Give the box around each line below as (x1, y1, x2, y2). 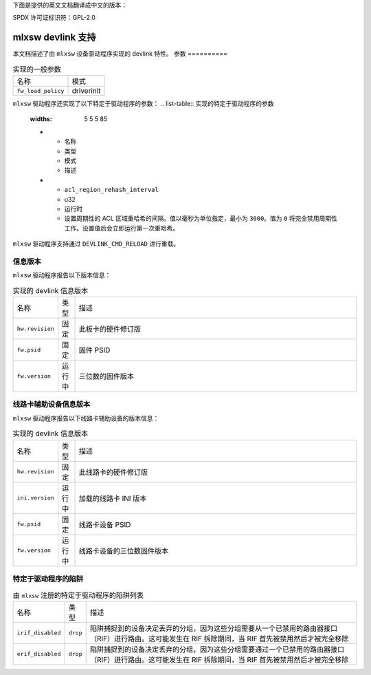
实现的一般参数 (12, 64, 62, 74)
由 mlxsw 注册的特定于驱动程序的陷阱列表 (12, 590, 144, 600)
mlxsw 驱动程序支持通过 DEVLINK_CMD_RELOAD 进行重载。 (12, 239, 180, 248)
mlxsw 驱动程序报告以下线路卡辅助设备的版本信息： (12, 414, 159, 422)
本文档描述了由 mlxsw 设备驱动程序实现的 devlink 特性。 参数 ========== (12, 50, 228, 58)
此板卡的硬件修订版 (78, 324, 141, 334)
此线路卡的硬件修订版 (78, 467, 148, 477)
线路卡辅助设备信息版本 (12, 400, 91, 409)
